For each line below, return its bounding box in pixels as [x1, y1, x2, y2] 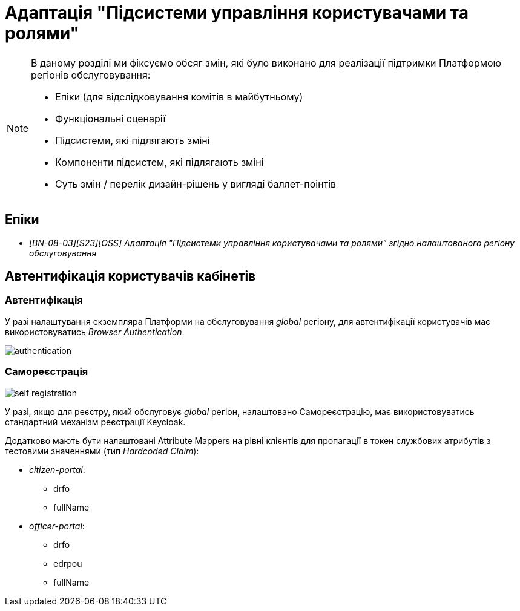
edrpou [53, 558, 82, 569]
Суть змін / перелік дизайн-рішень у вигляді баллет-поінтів [55, 177, 337, 190]
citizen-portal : [29, 464, 85, 475]
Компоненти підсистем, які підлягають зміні [55, 155, 264, 168]
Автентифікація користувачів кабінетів [5, 269, 256, 284]
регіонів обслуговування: [31, 68, 151, 81]
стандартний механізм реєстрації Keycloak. [5, 416, 186, 427]
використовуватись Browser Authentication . [5, 326, 185, 337]
